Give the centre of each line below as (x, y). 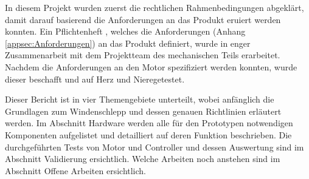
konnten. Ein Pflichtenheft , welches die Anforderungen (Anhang (125, 31)
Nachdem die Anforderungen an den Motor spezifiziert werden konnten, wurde (151, 66)
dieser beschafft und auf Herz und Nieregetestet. (95, 79)
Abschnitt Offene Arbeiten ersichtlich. (76, 170)
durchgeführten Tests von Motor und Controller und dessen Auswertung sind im (154, 147)
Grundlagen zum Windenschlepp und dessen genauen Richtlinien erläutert (143, 111)
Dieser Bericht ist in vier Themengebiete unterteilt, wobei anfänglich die (140, 99)
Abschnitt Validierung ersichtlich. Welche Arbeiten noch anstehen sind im (143, 159)
